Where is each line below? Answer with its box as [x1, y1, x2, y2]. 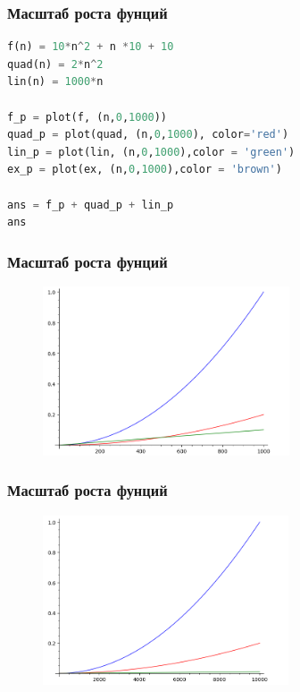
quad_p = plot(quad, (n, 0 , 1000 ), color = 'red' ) [7, 128, 289, 141]
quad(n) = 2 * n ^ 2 [7, 57, 104, 71]
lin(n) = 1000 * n [7, 75, 104, 89]
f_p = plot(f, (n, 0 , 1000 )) [7, 110, 168, 124]
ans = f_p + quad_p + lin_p [7, 198, 174, 211]
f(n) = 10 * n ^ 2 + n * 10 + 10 [7, 40, 174, 54]
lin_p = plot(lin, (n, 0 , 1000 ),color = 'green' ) [7, 145, 296, 158]
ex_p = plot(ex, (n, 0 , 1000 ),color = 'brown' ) [7, 163, 282, 176]
